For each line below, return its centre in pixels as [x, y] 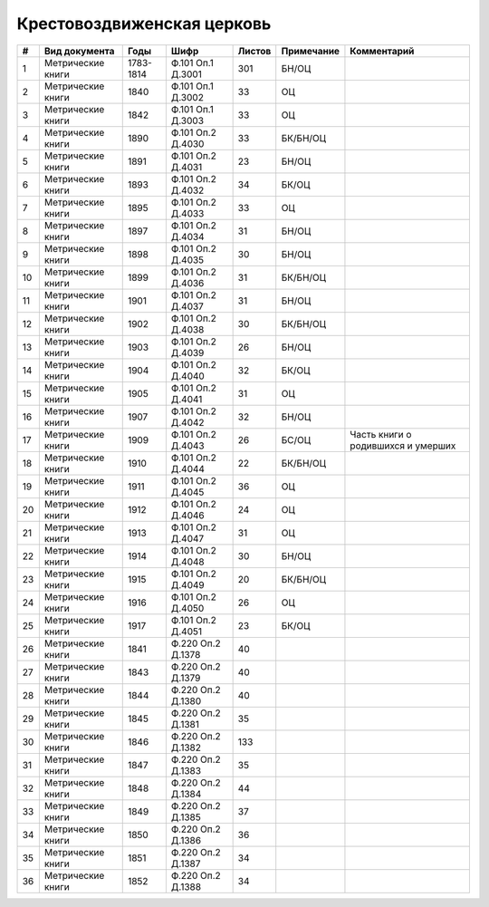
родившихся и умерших [403, 446]
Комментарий [382, 51]
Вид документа [79, 51]
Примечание [310, 51]
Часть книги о [381, 434]
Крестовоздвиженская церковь [144, 24]
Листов [254, 51]
